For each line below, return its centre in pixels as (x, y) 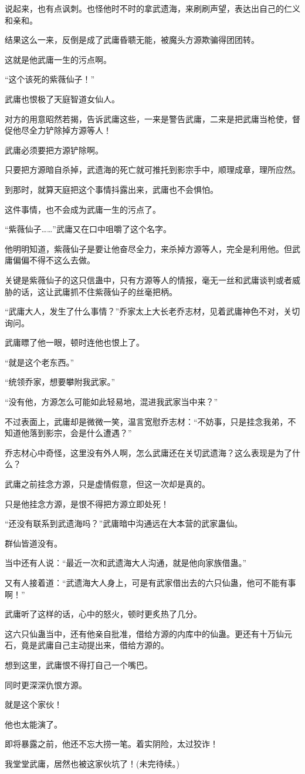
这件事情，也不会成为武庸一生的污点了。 (83, 209)
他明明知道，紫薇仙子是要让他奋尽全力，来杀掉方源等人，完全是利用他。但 (148, 248)
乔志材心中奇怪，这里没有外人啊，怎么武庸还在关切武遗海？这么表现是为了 (148, 452)
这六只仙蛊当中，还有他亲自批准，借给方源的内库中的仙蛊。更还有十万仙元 (148, 633)
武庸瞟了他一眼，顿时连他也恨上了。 (74, 342)
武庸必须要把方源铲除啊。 (54, 150)
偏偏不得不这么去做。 (54, 260)
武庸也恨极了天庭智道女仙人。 (62, 98)
